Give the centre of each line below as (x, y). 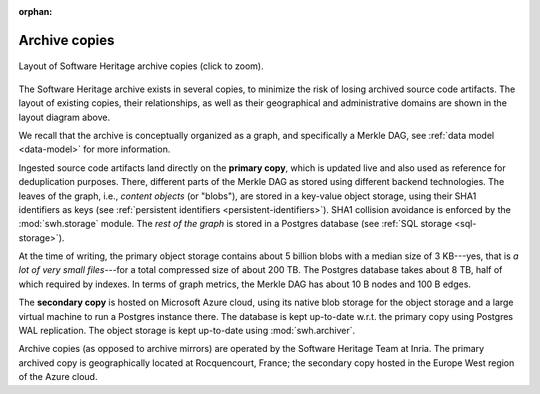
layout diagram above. (64, 117)
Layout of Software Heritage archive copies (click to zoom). (141, 66)
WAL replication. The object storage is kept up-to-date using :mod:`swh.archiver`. (187, 331)
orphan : (35, 11)
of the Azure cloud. (58, 377)
